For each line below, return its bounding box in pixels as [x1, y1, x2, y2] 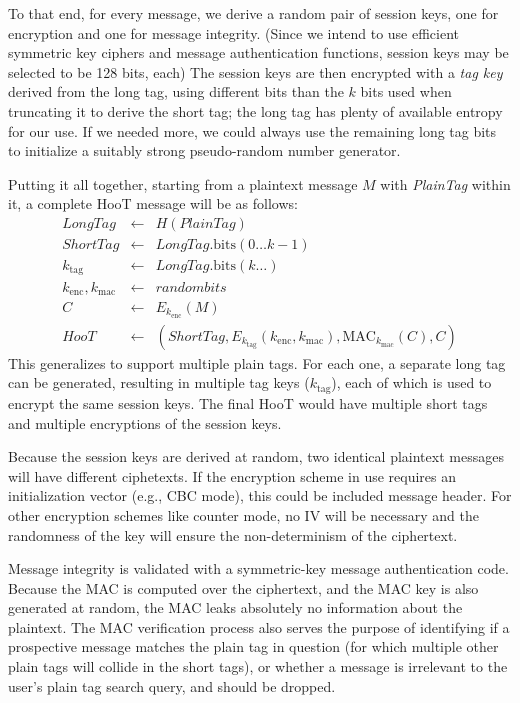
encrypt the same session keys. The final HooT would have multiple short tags [8, 392, 488, 413]
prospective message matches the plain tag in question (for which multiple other [8, 636, 499, 657]
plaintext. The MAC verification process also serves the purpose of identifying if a [8, 616, 510, 637]
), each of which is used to [331, 372, 492, 393]
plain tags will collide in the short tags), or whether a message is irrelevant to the [8, 656, 508, 677]
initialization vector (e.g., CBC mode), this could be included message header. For [8, 485, 512, 506]
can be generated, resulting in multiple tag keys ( [8, 372, 310, 393]
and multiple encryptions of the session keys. [8, 412, 282, 433]
